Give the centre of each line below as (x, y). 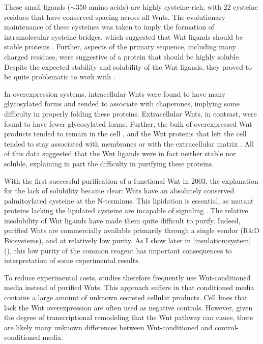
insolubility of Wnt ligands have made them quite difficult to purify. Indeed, (122, 220)
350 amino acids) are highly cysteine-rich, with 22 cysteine (167, 7)
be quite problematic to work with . (60, 77)
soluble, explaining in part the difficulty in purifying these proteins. (109, 163)
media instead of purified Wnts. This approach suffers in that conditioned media (129, 287)
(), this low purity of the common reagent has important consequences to (118, 250)
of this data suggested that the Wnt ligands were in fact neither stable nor (120, 153)
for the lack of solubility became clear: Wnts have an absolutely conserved (119, 191)
